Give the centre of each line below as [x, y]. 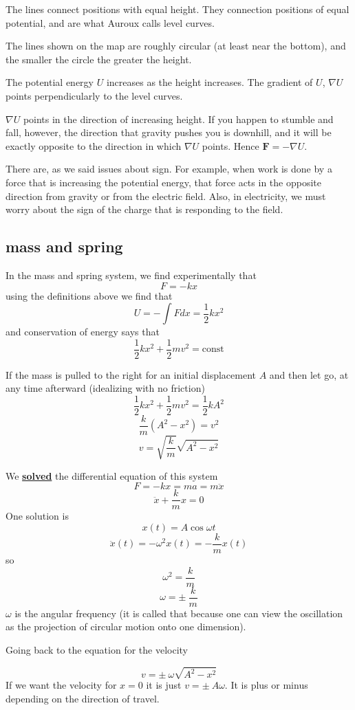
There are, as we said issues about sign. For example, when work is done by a [169, 169]
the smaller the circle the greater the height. [99, 59]
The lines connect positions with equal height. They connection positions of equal [177, 9]
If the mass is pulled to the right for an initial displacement [131, 374]
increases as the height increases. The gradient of [209, 82]
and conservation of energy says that [83, 332]
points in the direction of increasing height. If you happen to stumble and [178, 119]
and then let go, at [309, 374]
